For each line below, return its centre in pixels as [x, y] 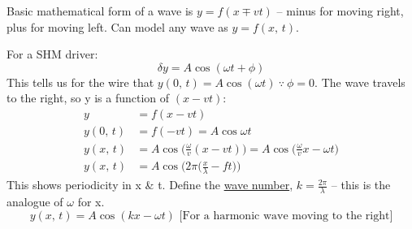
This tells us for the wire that [80, 82]
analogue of [35, 202]
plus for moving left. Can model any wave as [117, 26]
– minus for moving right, [340, 11]
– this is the [361, 185]
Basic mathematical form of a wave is [100, 11]
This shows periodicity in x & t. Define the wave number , [150, 185]
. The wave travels [360, 82]
